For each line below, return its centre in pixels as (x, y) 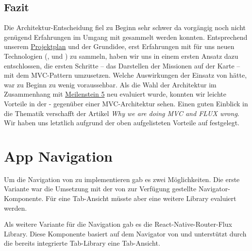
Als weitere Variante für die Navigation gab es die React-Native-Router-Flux (118, 224)
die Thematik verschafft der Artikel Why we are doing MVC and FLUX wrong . (122, 113)
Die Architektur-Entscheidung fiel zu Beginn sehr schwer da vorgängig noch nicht (125, 27)
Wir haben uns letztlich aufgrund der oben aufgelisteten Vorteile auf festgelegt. (122, 123)
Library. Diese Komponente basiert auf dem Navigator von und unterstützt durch (125, 233)
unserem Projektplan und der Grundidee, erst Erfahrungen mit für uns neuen (119, 46)
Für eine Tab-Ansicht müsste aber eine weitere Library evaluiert (141, 198)
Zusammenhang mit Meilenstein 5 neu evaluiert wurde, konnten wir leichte (115, 94)
